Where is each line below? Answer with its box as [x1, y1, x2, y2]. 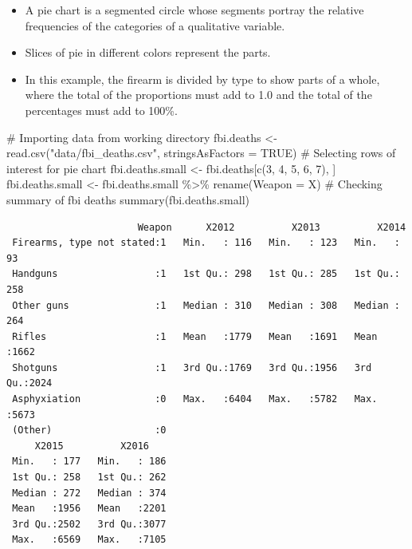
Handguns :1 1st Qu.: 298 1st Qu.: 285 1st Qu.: [12, 268, 400, 280]
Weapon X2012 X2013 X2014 [137, 221, 406, 233]
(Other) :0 [12, 425, 167, 436]
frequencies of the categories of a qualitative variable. [25, 17, 285, 34]
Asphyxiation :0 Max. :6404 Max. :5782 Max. [12, 393, 378, 405]
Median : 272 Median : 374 [12, 487, 167, 499]
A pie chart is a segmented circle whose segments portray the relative [25, 2, 364, 18]
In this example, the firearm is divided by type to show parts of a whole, [25, 70, 380, 87]
